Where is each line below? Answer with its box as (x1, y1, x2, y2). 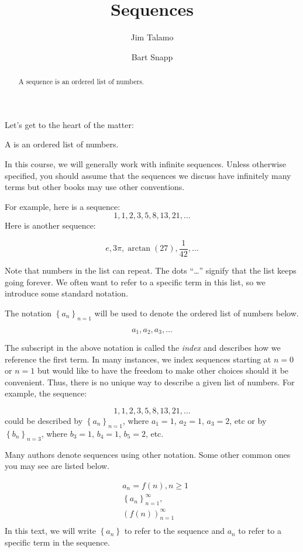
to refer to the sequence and (124, 525, 225, 537)
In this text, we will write (5, 525, 97, 537)
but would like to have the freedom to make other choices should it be (37, 364, 289, 377)
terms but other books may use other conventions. (5, 181, 185, 193)
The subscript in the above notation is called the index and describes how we (5, 341, 281, 354)
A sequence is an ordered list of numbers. (18, 77, 144, 87)
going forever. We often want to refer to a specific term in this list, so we (5, 275, 266, 288)
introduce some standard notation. (5, 287, 129, 299)
